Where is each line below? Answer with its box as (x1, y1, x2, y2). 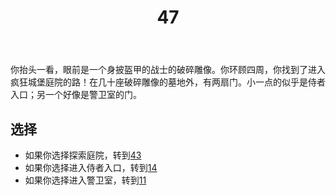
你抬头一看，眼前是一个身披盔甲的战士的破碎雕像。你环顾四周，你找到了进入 (10, 64, 326, 76)
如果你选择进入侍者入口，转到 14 (24, 162, 158, 173)
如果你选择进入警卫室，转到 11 (24, 174, 147, 186)
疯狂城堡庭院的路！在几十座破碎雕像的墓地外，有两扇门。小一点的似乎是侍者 (10, 76, 326, 88)
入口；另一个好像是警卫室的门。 (10, 89, 142, 101)
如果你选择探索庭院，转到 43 (24, 149, 142, 161)
